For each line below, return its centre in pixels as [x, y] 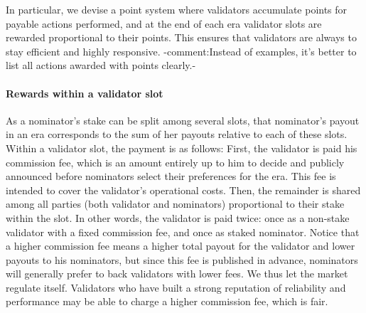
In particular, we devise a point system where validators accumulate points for [177, 9]
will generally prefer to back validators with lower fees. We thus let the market [177, 274]
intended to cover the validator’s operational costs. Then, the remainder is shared [183, 190]
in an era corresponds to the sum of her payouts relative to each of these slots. [177, 134]
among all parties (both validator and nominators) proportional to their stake [175, 204]
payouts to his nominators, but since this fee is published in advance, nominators [182, 259]
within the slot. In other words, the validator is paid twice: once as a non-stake [178, 217]
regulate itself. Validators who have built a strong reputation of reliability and [176, 287]
